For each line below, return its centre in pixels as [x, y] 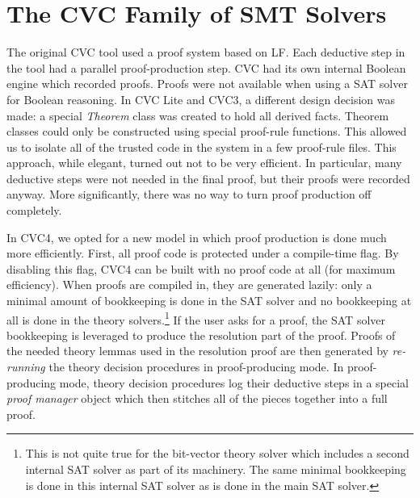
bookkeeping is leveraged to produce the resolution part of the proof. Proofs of [201, 335]
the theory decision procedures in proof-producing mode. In [196, 367]
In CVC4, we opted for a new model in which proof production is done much [197, 237]
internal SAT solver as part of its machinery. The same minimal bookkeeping [216, 469]
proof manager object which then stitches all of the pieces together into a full [197, 398]
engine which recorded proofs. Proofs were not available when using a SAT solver [207, 84]
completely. [34, 210]
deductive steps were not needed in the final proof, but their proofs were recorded [208, 178]
